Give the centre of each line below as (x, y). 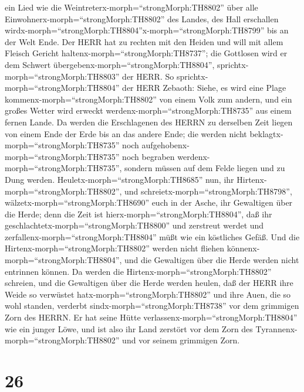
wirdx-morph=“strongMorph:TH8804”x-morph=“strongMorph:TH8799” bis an (147, 30)
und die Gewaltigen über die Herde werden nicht (212, 260)
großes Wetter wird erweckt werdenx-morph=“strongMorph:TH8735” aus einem (148, 110)
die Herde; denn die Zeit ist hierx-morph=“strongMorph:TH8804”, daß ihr (139, 214)
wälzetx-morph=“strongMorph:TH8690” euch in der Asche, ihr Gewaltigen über (149, 202)
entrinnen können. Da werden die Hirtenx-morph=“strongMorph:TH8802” (138, 271)
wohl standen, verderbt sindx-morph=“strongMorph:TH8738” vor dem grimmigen (152, 306)
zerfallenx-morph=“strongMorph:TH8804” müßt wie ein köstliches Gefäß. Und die (152, 236)
